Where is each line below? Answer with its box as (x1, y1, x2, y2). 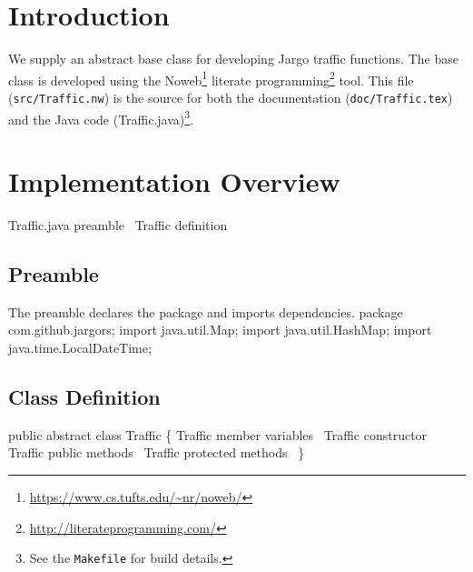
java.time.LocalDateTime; (8, 337, 152, 356)
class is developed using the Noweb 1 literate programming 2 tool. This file (8, 67, 414, 89)
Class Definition (8, 382, 161, 410)
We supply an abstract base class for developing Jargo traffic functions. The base (8, 49, 458, 68)
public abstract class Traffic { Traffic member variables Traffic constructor (8, 425, 428, 444)
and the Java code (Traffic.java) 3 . (8, 106, 194, 128)
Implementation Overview (8, 163, 340, 200)
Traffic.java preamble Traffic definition (8, 216, 228, 234)
